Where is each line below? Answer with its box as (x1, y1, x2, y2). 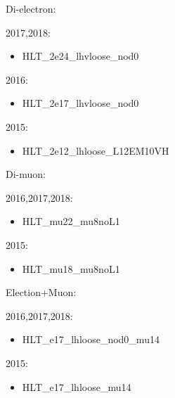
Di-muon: (6, 167, 46, 181)
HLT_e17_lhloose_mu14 (22, 379, 131, 394)
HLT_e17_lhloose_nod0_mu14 (22, 332, 160, 347)
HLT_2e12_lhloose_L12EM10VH (22, 143, 169, 158)
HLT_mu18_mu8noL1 (22, 261, 120, 276)
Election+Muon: (6, 285, 77, 300)
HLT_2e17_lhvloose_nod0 (22, 96, 139, 110)
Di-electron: (6, 1, 56, 15)
